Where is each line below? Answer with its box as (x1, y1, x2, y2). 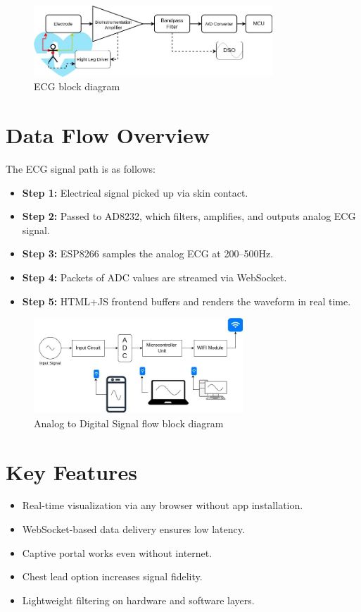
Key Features (6, 457, 137, 486)
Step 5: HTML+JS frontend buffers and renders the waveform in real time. (22, 293, 351, 308)
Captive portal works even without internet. (22, 545, 213, 560)
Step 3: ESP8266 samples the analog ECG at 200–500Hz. (22, 246, 274, 261)
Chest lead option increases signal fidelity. (22, 569, 203, 584)
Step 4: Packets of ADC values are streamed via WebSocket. (22, 270, 287, 285)
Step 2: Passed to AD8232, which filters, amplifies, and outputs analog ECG (22, 209, 356, 224)
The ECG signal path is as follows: (6, 161, 156, 176)
